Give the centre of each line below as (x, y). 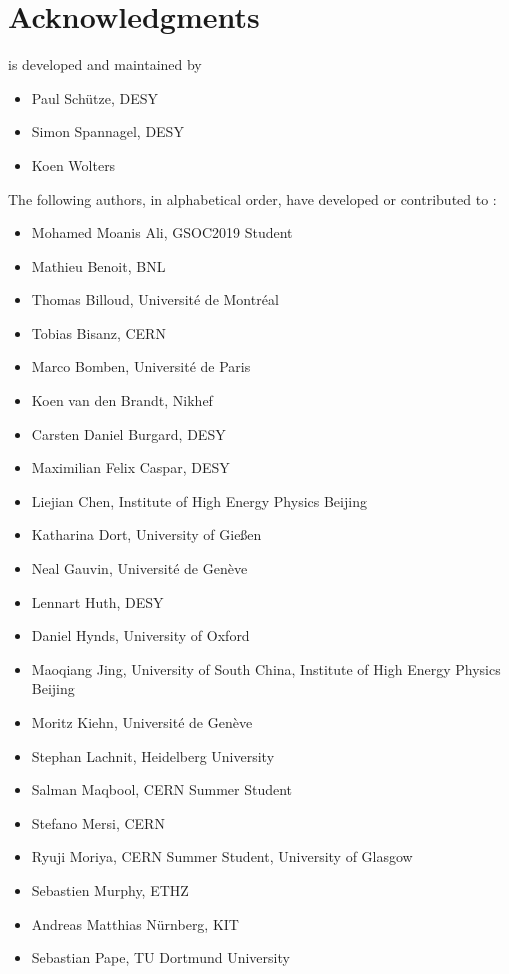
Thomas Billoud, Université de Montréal (155, 299)
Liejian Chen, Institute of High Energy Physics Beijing (199, 500)
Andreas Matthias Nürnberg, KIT (135, 923)
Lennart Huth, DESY (97, 601)
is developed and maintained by (105, 64)
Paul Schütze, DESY (95, 97)
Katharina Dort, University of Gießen (146, 534)
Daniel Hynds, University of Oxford (140, 635)
